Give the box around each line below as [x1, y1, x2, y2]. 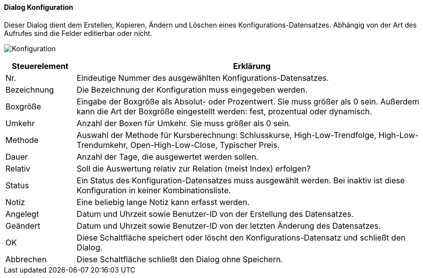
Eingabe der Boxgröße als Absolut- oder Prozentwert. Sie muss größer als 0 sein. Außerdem [77, 96, 420, 106]
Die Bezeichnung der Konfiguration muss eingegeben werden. [77, 84, 308, 95]
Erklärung [233, 61, 271, 71]
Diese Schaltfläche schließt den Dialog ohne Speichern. [77, 254, 283, 264]
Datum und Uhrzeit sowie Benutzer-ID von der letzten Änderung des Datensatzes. [77, 220, 381, 231]
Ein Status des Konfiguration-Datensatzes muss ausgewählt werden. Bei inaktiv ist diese [77, 175, 405, 185]
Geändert [5, 220, 40, 231]
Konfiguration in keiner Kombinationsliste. [77, 185, 231, 195]
